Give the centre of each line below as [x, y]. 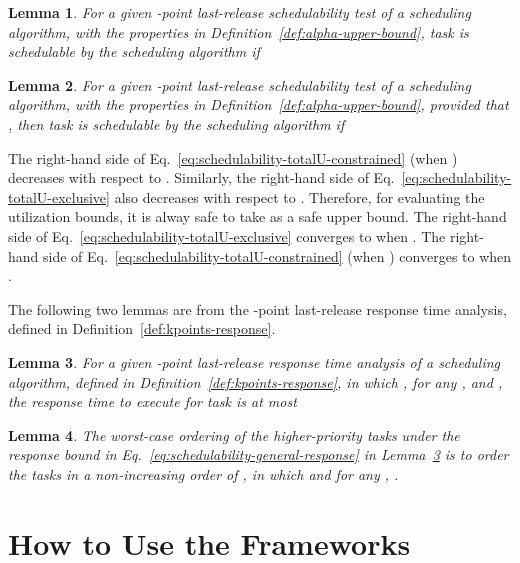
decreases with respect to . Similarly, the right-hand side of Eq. [201, 177]
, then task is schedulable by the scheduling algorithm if [176, 123]
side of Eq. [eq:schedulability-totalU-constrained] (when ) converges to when [277, 255]
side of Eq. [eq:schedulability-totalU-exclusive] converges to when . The [227, 235]
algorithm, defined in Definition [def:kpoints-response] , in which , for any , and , [255, 381]
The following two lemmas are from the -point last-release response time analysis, [257, 308]
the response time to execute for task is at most [152, 401]
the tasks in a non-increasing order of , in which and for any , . [203, 473]
